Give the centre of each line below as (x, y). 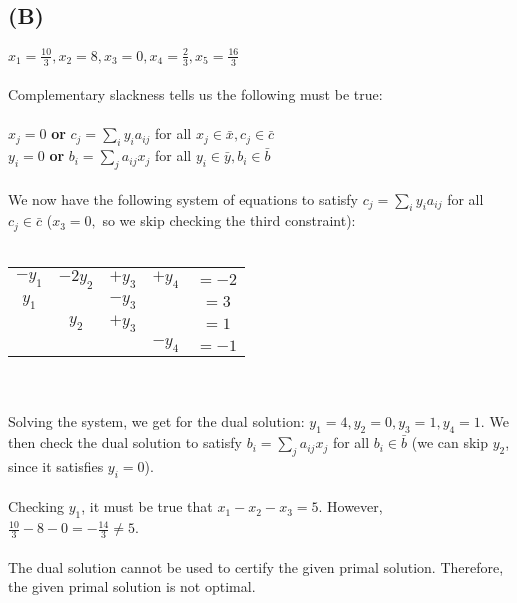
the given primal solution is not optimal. (132, 586)
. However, (350, 506)
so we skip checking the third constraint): (229, 220)
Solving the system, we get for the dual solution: (156, 421)
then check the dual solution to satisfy (125, 442)
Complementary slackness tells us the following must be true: (195, 94)
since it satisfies (56, 465)
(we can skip (450, 442)
